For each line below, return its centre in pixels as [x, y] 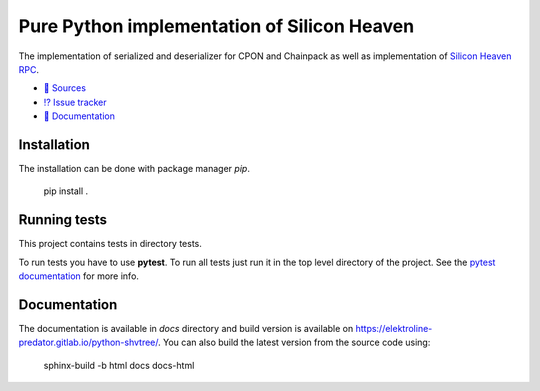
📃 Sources [65, 88]
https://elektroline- [394, 328]
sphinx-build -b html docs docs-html [119, 365]
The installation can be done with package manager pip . [134, 169]
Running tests [63, 220]
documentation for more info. [79, 276]
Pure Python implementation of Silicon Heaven [216, 26]
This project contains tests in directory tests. [110, 244]
